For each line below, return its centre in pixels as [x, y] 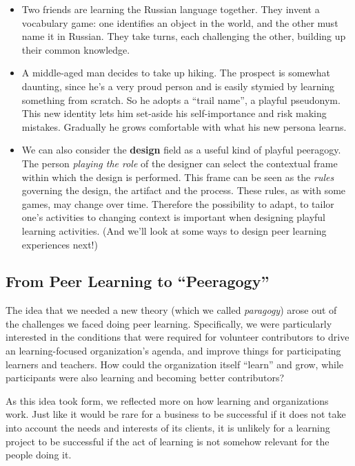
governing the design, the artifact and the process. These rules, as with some [184, 190]
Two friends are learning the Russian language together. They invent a [171, 9]
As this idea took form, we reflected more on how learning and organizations [167, 400]
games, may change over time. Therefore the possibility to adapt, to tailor [178, 203]
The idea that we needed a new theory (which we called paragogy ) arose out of [171, 310]
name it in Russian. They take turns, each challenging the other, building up [184, 36]
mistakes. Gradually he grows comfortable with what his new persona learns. [184, 126]
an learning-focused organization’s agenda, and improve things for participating [173, 351]
